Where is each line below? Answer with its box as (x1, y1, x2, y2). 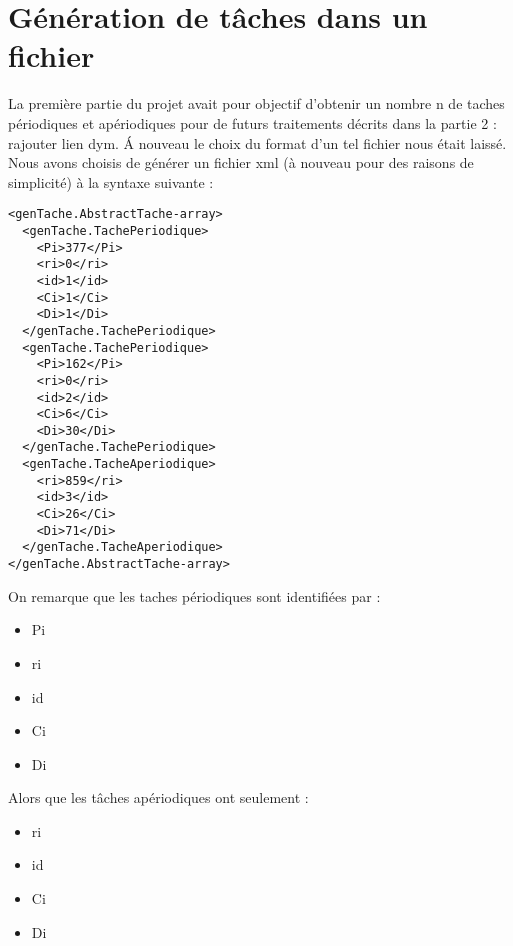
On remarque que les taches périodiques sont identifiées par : (8, 585, 381, 606)
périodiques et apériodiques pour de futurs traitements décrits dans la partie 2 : (8, 112, 497, 133)
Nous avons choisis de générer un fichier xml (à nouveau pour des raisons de (8, 152, 474, 173)
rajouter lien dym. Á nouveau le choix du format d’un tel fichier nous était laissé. (8, 132, 507, 153)
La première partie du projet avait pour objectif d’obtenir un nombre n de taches (8, 93, 505, 114)
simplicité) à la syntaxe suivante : (8, 171, 214, 192)
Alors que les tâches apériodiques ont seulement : (8, 787, 309, 808)
